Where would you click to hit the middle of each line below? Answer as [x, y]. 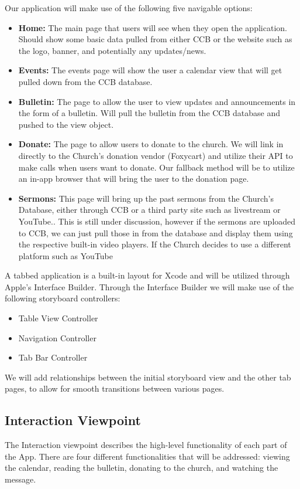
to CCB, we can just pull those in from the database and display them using [156, 232]
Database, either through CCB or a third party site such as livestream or [149, 210]
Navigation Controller [57, 337]
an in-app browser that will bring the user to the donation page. [134, 179]
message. [20, 479]
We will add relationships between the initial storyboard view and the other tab [148, 377]
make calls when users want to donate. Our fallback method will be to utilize [156, 167]
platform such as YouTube [66, 255]
